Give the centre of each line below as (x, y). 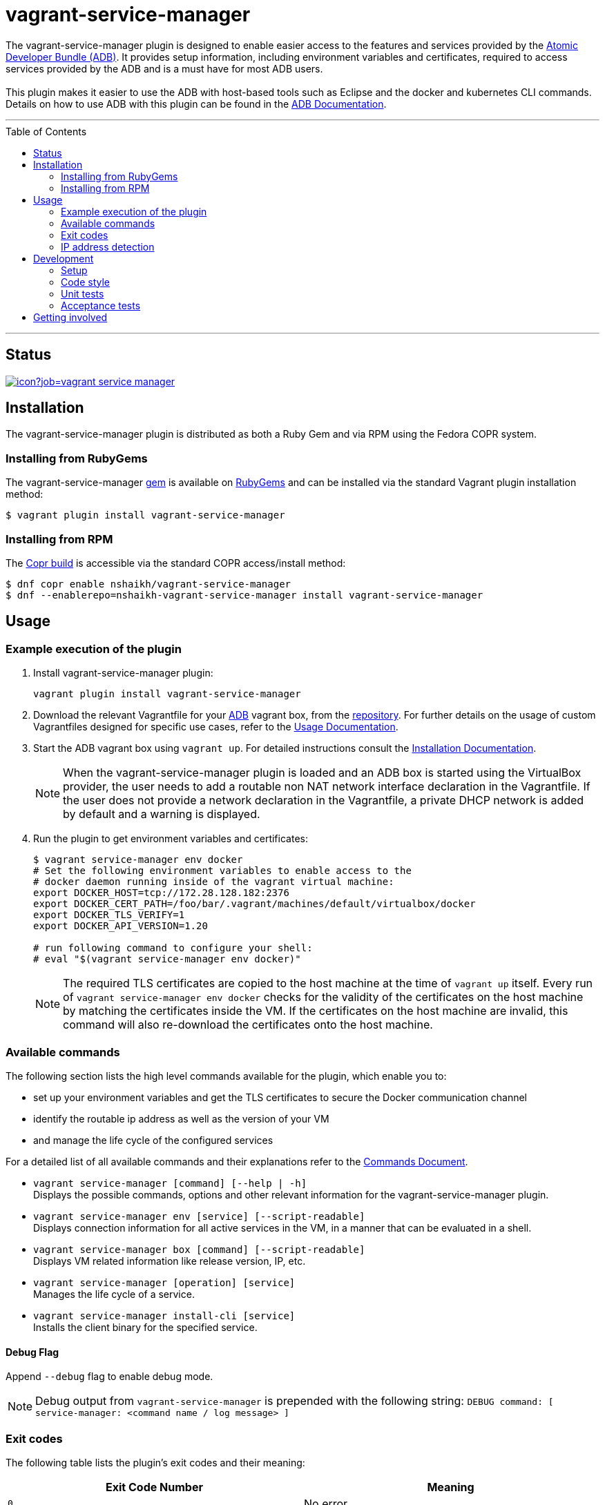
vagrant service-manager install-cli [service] (164, 1315)
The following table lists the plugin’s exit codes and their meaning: (155, 1462)
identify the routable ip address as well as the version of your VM (181, 1118)
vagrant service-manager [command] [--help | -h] (170, 1183)
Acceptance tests (101, 305)
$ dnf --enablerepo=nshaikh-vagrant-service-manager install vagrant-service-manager (244, 595)
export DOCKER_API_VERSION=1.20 (121, 926)
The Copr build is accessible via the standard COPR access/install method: (176, 563)
